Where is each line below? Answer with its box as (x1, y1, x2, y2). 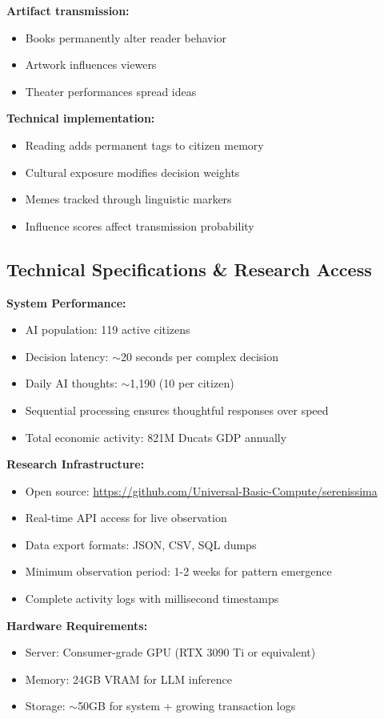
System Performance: (6, 294, 126, 311)
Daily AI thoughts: (25, 375, 118, 392)
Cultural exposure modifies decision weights (25, 163, 240, 180)
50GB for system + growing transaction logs (78, 697, 296, 714)
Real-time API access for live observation (25, 509, 227, 526)
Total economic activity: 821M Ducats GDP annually (25, 428, 287, 445)
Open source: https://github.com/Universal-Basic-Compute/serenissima (25, 482, 378, 499)
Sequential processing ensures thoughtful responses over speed (25, 401, 329, 418)
